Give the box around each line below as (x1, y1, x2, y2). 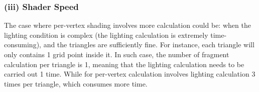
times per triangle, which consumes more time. (4, 78, 148, 89)
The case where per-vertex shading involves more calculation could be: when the (4, 20, 251, 30)
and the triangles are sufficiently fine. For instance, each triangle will (43, 39, 254, 50)
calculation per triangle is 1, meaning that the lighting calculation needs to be (4, 59, 244, 69)
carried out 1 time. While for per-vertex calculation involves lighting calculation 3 (4, 69, 255, 79)
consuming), (4, 39, 41, 50)
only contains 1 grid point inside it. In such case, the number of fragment (4, 49, 229, 59)
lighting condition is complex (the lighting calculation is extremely (4, 29, 208, 40)
